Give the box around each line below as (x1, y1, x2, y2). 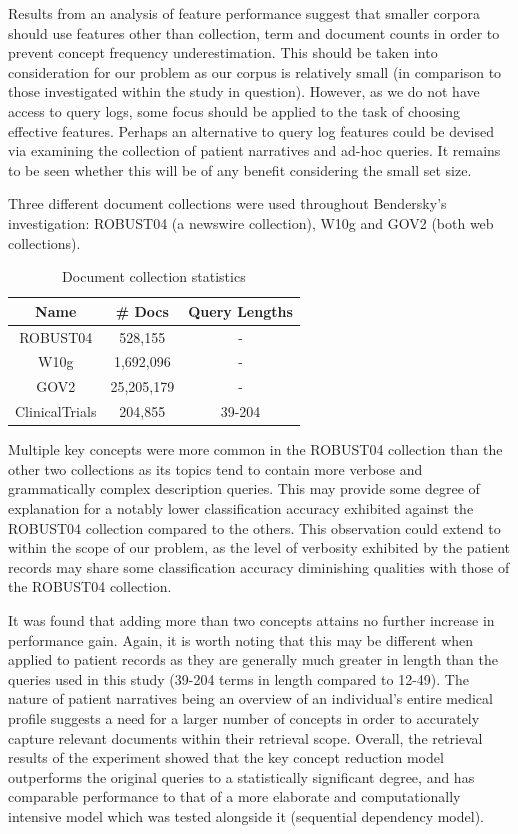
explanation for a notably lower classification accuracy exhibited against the (8, 497, 474, 518)
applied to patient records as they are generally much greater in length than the (8, 649, 498, 670)
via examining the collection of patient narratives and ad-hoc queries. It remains (8, 140, 501, 161)
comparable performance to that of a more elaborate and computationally (8, 786, 461, 807)
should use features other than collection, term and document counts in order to (8, 22, 500, 43)
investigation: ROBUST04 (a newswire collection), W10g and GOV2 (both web (8, 212, 494, 233)
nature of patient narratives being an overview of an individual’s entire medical (8, 688, 493, 709)
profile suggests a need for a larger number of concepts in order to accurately (8, 707, 480, 728)
